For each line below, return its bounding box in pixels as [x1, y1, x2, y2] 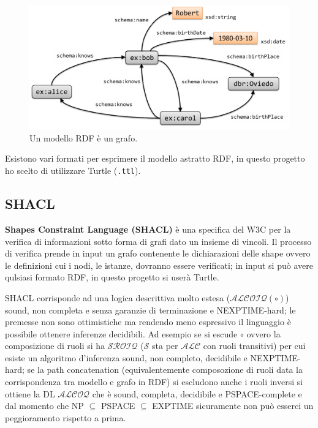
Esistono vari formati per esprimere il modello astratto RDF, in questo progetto [5, 152, 305, 165]
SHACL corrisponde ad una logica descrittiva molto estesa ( [5, 291, 230, 304]
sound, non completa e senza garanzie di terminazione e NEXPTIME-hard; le [5, 303, 296, 316]
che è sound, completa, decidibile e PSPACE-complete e [92, 387, 302, 400]
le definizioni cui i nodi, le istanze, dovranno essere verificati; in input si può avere [5, 258, 313, 271]
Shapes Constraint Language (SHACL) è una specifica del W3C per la [5, 222, 291, 235]
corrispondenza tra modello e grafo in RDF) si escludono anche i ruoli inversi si [5, 375, 303, 388]
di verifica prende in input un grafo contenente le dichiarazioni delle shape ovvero [5, 247, 311, 260]
